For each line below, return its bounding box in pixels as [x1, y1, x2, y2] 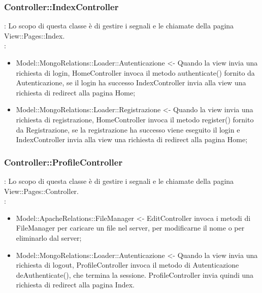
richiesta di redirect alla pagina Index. [16, 279, 135, 290]
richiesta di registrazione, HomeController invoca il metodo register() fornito [16, 114, 254, 124]
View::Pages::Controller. [4, 185, 79, 196]
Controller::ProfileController [4, 155, 123, 168]
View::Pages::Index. [4, 30, 65, 41]
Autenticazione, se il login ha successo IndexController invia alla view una [16, 77, 246, 88]
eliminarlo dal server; [16, 232, 82, 243]
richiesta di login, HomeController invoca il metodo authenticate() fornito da [16, 67, 255, 78]
